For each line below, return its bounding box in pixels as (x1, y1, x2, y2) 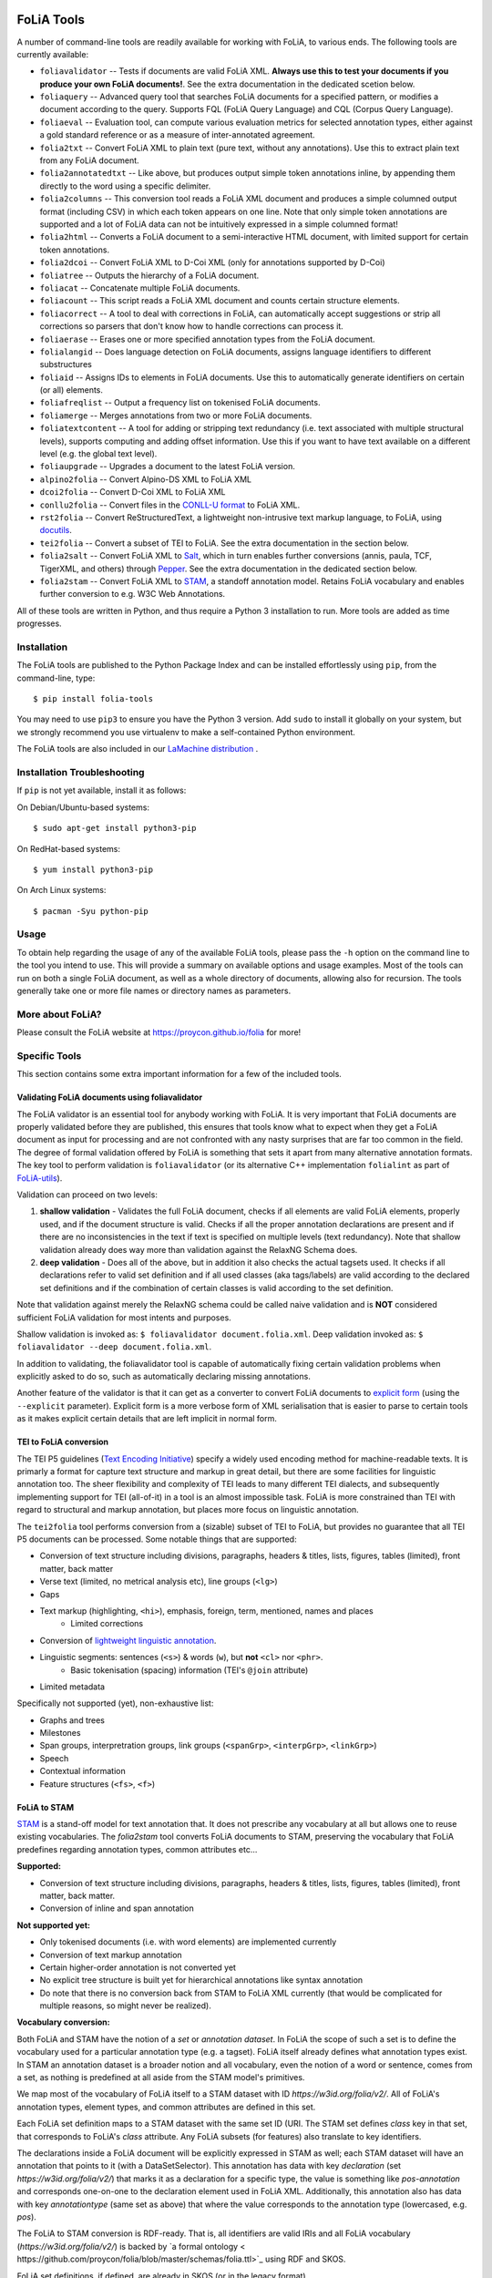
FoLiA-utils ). (16, 1172, 63, 1184)
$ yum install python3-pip (33, 864, 154, 875)
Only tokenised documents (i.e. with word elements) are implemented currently (39, 1936, 337, 1947)
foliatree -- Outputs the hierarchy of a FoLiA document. (39, 270, 260, 281)
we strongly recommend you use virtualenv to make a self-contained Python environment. (16, 726, 355, 737)
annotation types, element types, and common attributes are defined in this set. (16, 2101, 316, 2112)
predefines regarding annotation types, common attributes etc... (16, 1843, 258, 1854)
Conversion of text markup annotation (39, 1949, 182, 1960)
